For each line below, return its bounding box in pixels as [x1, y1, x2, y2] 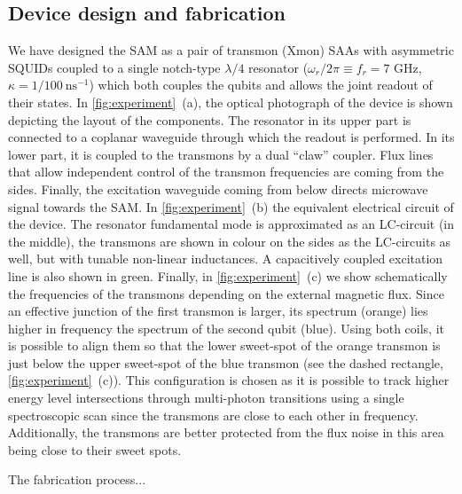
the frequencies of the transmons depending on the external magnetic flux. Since [8, 284, 444, 302]
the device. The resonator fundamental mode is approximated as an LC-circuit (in [8, 215, 455, 233]
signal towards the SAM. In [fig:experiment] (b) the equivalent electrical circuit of [8, 197, 454, 216]
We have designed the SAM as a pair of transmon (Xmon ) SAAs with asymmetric [8, 41, 454, 59]
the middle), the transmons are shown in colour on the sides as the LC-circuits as [8, 231, 451, 250]
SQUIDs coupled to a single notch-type [8, 58, 221, 76]
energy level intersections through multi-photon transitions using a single [8, 388, 404, 407]
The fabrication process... [8, 470, 146, 489]
